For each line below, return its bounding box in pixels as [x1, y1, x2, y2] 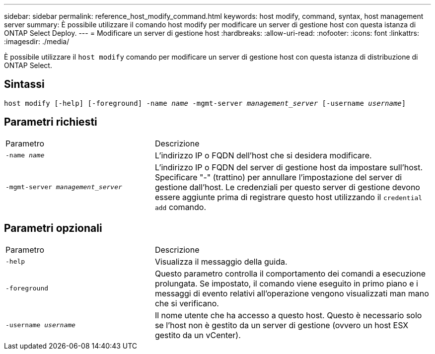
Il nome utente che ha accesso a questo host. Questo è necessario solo [154, 310, 422, 320]
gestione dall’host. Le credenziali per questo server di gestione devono [154, 182, 420, 192]
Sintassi [4, 78, 45, 91]
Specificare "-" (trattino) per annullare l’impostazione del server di [154, 172, 402, 182]
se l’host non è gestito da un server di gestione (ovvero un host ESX [154, 320, 409, 330]
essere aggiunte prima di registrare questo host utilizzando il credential [154, 192, 423, 202]
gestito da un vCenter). [154, 330, 241, 340]
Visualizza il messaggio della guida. [154, 256, 288, 267]
